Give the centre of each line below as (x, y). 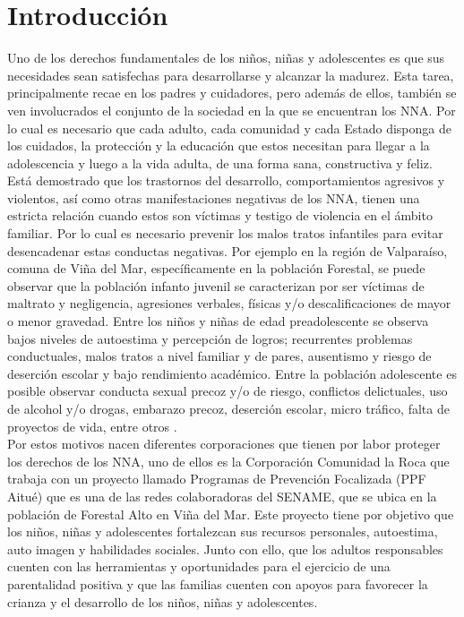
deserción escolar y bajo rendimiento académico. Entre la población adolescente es (232, 373)
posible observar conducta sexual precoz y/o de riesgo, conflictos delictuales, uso (228, 391)
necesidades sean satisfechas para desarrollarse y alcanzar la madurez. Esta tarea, (231, 75)
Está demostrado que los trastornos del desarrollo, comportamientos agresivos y (226, 180)
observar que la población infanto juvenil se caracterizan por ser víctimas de (216, 285)
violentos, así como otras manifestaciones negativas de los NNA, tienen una (214, 197)
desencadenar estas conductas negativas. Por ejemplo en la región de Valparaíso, (228, 250)
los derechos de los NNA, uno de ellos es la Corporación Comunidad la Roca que (228, 461)
